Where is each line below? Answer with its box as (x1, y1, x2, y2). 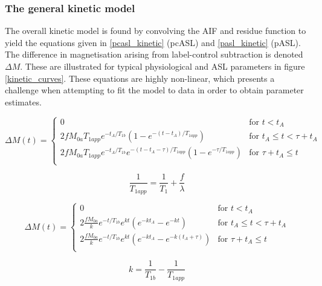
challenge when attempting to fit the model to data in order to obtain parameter (5, 84, 304, 96)
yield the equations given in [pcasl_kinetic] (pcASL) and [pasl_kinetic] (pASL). (5, 36, 301, 48)
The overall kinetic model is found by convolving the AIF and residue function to (5, 24, 306, 37)
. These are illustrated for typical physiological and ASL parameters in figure (20, 60, 305, 72)
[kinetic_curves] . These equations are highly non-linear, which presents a (5, 71, 275, 84)
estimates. (5, 95, 42, 108)
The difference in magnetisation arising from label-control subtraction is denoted (5, 48, 303, 61)
